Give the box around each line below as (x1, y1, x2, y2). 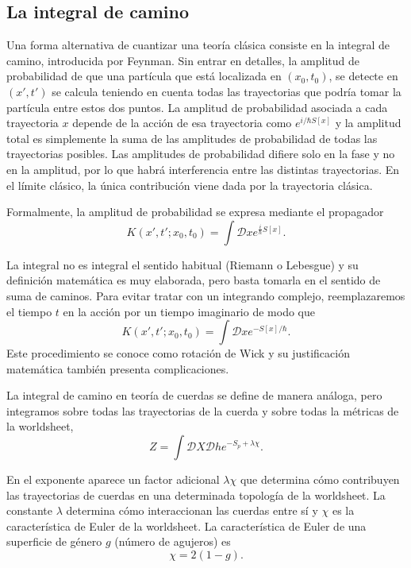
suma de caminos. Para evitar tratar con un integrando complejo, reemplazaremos (6, 287, 405, 303)
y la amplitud (335, 114, 401, 131)
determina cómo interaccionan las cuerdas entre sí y (66, 502, 318, 519)
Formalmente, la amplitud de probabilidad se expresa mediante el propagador (6, 203, 384, 220)
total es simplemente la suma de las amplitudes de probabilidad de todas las (6, 129, 378, 146)
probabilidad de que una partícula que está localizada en (6, 68, 282, 84)
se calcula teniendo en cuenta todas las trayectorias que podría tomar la (52, 83, 401, 99)
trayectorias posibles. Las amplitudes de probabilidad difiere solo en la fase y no (6, 145, 395, 162)
